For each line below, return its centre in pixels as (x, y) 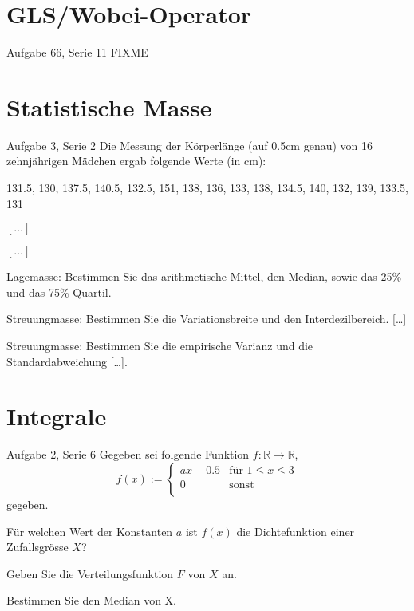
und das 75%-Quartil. (59, 292)
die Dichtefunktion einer (296, 531)
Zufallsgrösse (37, 547)
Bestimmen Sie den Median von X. (91, 600)
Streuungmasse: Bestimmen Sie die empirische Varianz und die (160, 345)
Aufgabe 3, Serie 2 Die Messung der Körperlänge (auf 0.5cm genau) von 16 (190, 145)
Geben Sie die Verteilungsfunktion (90, 573)
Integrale (57, 416)
